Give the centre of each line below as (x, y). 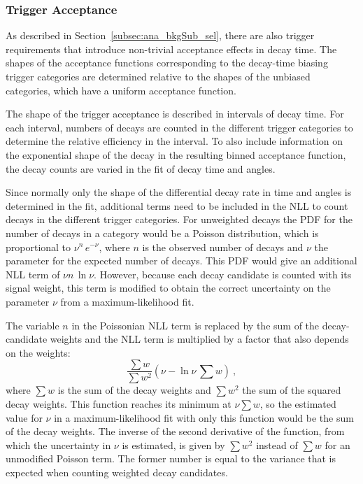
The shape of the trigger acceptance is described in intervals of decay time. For (175, 114)
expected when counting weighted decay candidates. (117, 472)
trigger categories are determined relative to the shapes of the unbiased (158, 76)
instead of (277, 444)
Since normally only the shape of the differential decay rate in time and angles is (179, 192)
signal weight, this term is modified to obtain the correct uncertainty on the (168, 288)
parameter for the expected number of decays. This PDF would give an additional (181, 261)
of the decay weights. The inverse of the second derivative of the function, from (175, 431)
